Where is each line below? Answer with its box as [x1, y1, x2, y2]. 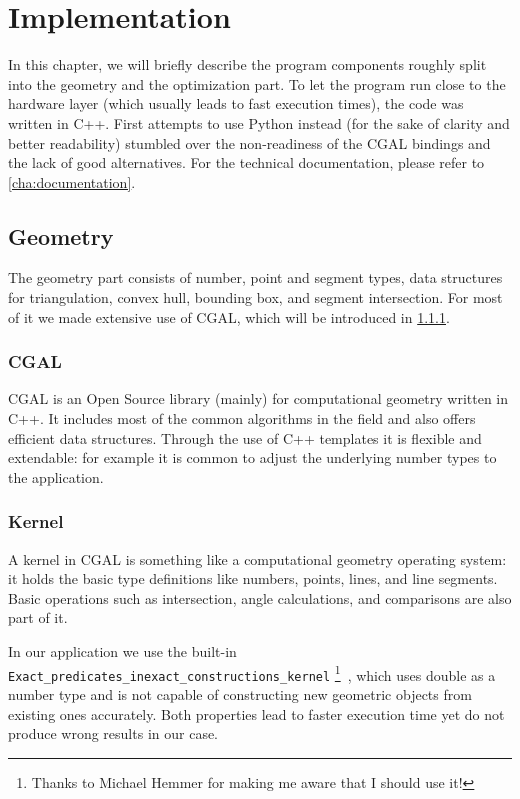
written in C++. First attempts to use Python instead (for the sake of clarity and [8, 112, 510, 133]
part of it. [8, 607, 68, 628]
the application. [8, 466, 104, 487]
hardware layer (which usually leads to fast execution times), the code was [8, 93, 464, 114]
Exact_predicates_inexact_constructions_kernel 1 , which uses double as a [8, 661, 496, 685]
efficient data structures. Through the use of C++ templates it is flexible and [8, 427, 482, 448]
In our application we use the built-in [8, 641, 237, 662]
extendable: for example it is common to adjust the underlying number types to [8, 447, 497, 468]
